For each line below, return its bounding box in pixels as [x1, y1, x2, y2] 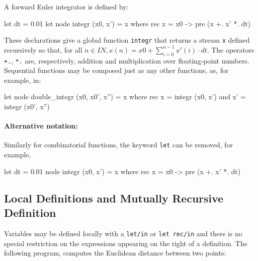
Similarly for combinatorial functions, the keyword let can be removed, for [4, 139, 233, 150]
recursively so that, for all [4, 44, 83, 55]
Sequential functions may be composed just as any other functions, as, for [4, 65, 229, 75]
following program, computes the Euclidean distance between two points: [4, 248, 226, 258]
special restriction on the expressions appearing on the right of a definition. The [4, 238, 248, 248]
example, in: [4, 74, 41, 85]
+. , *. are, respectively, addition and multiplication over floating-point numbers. [4, 55, 250, 65]
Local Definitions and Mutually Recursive [4, 190, 224, 205]
